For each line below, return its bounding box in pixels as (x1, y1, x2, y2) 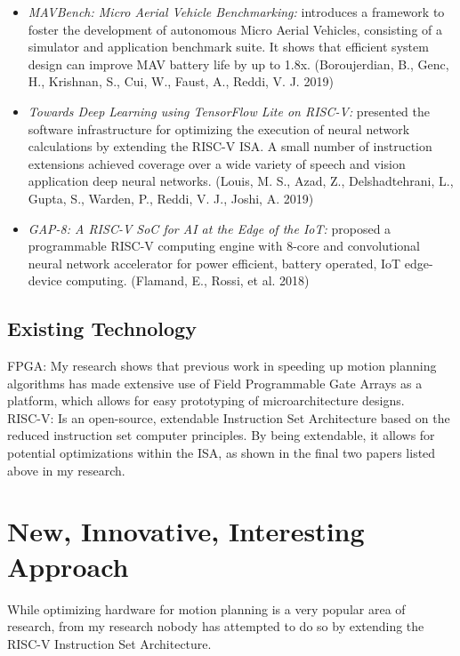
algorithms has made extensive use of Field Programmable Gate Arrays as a (7, 373, 423, 392)
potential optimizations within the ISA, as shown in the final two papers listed (7, 444, 436, 462)
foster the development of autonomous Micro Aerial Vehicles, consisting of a (28, 20, 443, 38)
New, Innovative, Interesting (7, 513, 365, 549)
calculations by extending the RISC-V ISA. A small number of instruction (28, 137, 432, 156)
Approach (7, 548, 129, 584)
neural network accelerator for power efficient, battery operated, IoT (28, 253, 401, 272)
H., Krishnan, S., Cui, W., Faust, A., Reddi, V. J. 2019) (28, 72, 334, 91)
